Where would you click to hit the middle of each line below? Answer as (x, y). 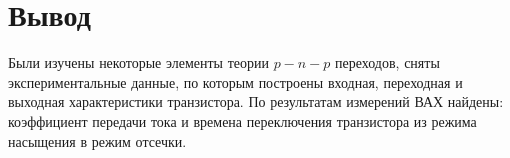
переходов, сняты (387, 62)
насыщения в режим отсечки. (97, 140)
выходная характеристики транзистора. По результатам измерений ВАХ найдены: (256, 101)
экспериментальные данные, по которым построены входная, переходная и (235, 81)
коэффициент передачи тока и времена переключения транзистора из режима (242, 120)
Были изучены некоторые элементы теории (138, 62)
